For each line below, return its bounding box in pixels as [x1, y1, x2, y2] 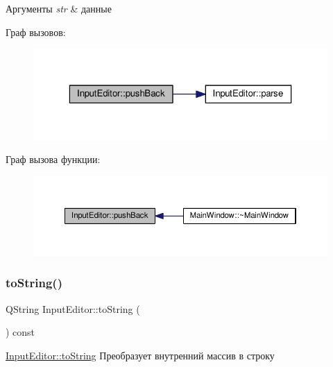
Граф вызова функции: [6, 152, 101, 167]
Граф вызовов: [6, 24, 66, 39]
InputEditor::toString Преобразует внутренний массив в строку [6, 348, 275, 362]
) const [6, 325, 35, 339]
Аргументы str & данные [6, 1, 112, 15]
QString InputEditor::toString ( [6, 301, 140, 316]
